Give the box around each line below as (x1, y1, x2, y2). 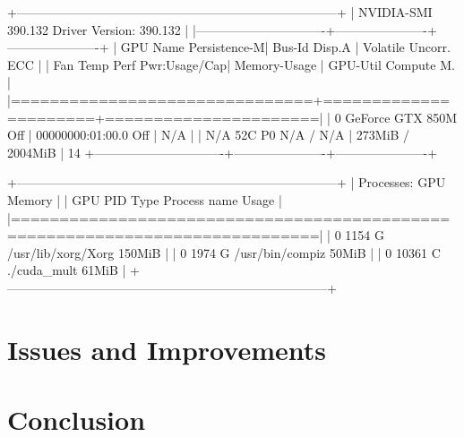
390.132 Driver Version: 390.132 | (7, 20, 189, 39)
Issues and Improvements (7, 330, 326, 367)
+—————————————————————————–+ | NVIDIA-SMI (7, 3, 433, 21)
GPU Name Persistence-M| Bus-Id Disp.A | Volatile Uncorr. (120, 38, 451, 56)
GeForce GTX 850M (345, 107, 458, 126)
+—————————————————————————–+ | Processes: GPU (7, 173, 446, 192)
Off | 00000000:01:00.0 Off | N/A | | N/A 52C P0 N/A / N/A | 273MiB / (7, 125, 410, 144)
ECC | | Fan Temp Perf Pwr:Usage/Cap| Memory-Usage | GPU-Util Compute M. (7, 55, 455, 73)
